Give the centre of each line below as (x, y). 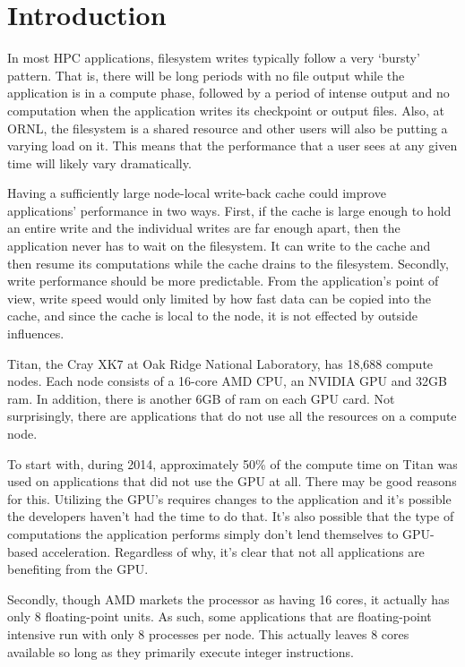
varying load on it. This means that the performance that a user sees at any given (232, 145)
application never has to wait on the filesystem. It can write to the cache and (219, 246)
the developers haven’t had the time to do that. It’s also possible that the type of (231, 516)
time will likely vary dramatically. (99, 162)
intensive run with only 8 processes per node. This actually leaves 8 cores (208, 633)
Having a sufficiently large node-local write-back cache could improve (197, 193)
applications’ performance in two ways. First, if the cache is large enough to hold (229, 210)
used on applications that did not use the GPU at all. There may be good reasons (232, 481)
